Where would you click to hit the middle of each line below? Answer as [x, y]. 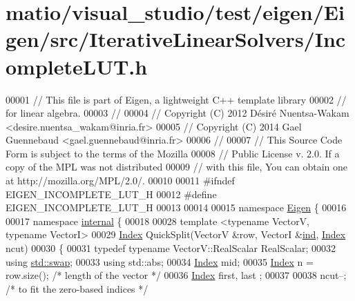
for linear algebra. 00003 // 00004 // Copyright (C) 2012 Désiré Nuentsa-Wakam [177, 113]
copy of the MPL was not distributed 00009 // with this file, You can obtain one [176, 167]
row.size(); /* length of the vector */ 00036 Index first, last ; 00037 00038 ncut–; [176, 275]
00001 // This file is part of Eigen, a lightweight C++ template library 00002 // [176, 99]
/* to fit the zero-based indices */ [77, 288]
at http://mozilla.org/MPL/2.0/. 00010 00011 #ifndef [120, 181]
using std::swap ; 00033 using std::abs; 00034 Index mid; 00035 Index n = [160, 261]
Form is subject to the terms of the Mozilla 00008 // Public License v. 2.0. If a [173, 153]
